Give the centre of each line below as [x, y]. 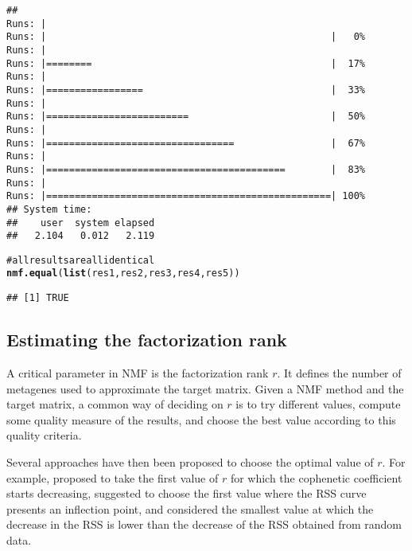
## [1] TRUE [38, 298]
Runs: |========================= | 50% [186, 117]
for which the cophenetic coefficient [316, 477]
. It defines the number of [339, 372]
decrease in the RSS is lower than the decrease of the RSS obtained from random [204, 524]
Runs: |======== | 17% [186, 63]
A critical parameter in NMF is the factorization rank [138, 372]
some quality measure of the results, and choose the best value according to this [201, 419]
